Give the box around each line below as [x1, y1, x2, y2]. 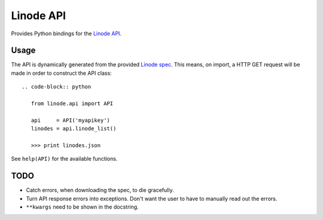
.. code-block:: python [22, 84, 92, 90]
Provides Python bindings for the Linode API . [11, 30, 122, 37]
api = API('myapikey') [31, 117, 111, 124]
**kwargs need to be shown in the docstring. [26, 203, 139, 210]
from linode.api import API [31, 100, 114, 107]
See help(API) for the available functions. [11, 155, 118, 163]
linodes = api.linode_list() [31, 126, 117, 132]
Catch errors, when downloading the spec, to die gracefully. [26, 187, 174, 194]
